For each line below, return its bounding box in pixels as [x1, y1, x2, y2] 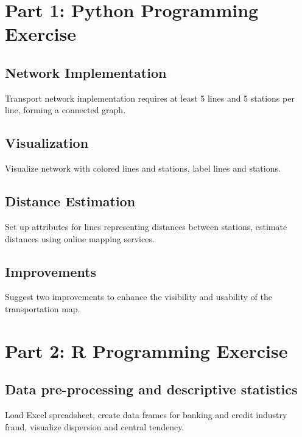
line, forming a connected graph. [5, 103, 126, 116]
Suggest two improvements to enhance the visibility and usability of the [5, 290, 273, 303]
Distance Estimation [5, 192, 136, 211]
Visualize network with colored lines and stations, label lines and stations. [5, 162, 281, 175]
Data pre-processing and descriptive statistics [5, 380, 298, 399]
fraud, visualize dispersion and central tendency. [5, 420, 184, 433]
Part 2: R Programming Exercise [5, 338, 288, 363]
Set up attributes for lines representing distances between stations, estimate [5, 220, 287, 232]
